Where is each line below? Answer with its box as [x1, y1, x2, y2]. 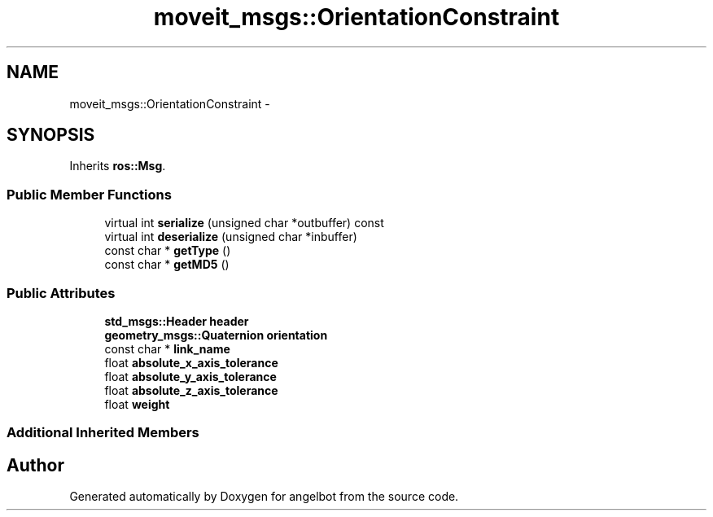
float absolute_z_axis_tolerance [104, 383, 278, 397]
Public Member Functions [7, 186, 172, 203]
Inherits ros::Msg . [69, 159, 166, 173]
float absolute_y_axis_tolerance [104, 369, 277, 383]
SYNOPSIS [7, 125, 95, 146]
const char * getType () [104, 243, 231, 258]
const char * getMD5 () [104, 257, 230, 272]
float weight [104, 397, 170, 411]
